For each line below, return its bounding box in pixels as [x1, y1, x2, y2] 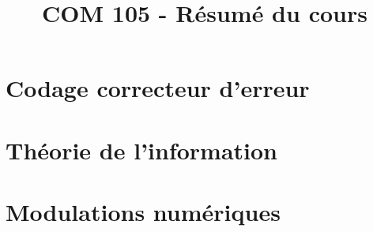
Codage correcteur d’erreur [6, 72, 310, 104]
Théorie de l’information [6, 133, 278, 166]
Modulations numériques [6, 196, 281, 228]
